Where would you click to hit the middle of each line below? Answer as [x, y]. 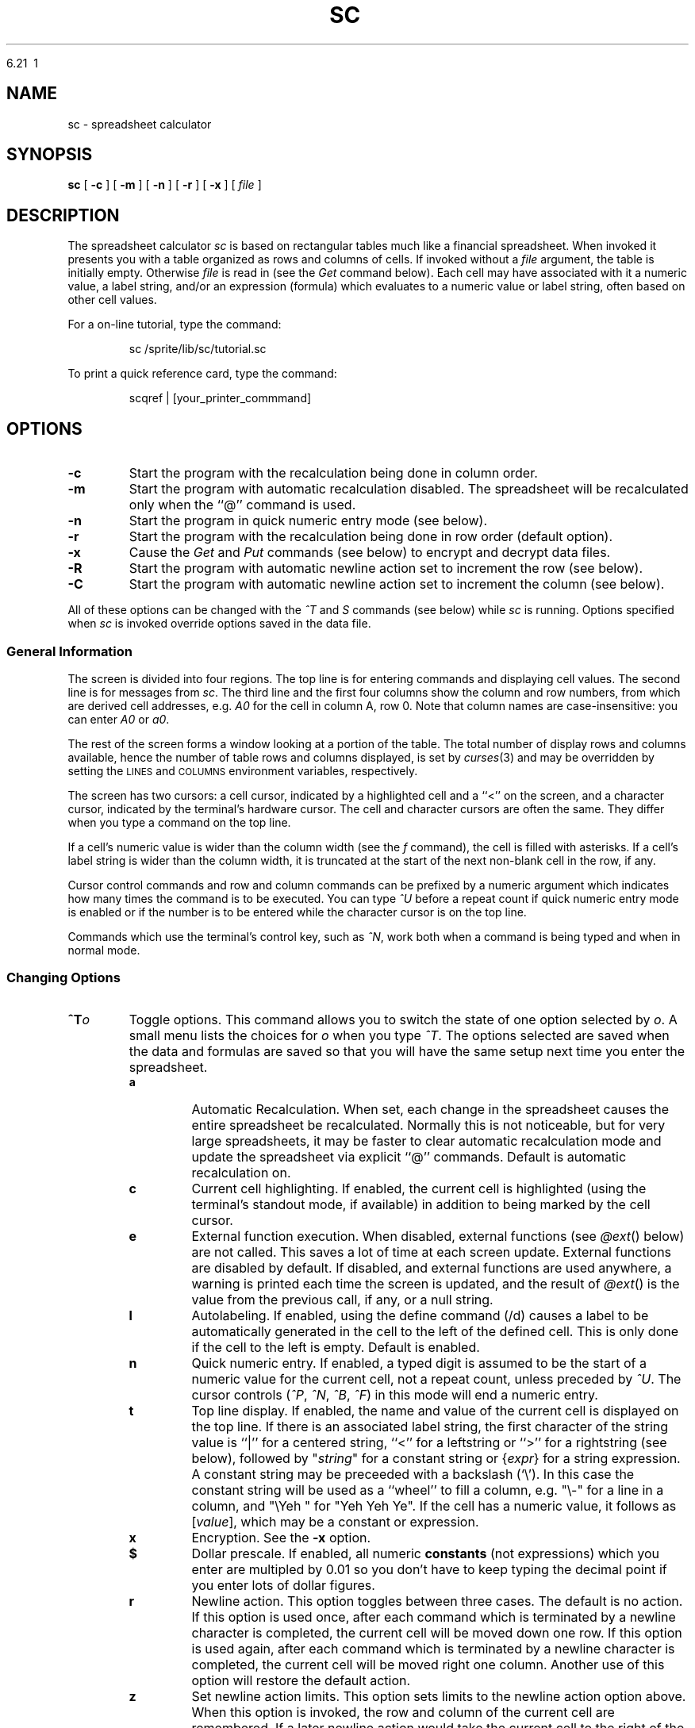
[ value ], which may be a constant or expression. [335, 1521]
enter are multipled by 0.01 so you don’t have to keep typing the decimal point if [429, 1569]
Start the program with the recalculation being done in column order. [333, 473]
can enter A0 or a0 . [119, 719]
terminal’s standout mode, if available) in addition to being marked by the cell [421, 1204]
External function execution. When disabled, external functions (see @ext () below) [438, 1236]
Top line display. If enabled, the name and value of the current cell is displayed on [435, 1410]
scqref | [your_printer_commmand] [220, 398]
